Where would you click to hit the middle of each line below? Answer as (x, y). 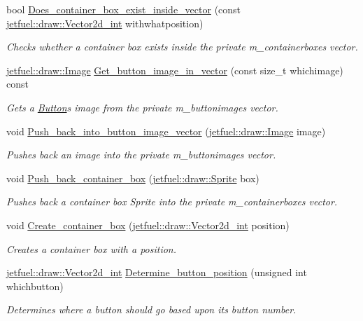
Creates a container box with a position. (92, 248)
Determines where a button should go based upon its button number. (151, 309)
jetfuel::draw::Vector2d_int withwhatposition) (105, 23)
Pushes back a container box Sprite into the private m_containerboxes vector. (172, 202)
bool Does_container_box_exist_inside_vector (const (124, 9)
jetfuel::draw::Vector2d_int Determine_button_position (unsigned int (157, 272)
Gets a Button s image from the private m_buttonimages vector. (142, 107)
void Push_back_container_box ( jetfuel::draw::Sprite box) (133, 178)
